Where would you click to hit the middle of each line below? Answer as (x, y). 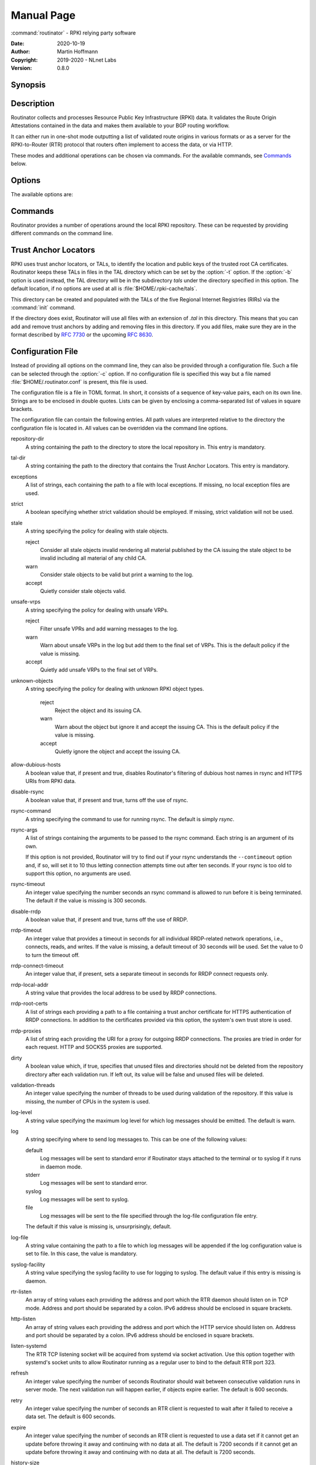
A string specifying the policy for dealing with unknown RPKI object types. (115, 689)
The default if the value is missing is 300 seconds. (86, 901)
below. (19, 163)
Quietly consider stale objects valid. (83, 591)
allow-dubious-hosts (36, 765)
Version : (21, 68)
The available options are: (42, 194)
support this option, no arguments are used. (78, 873)
